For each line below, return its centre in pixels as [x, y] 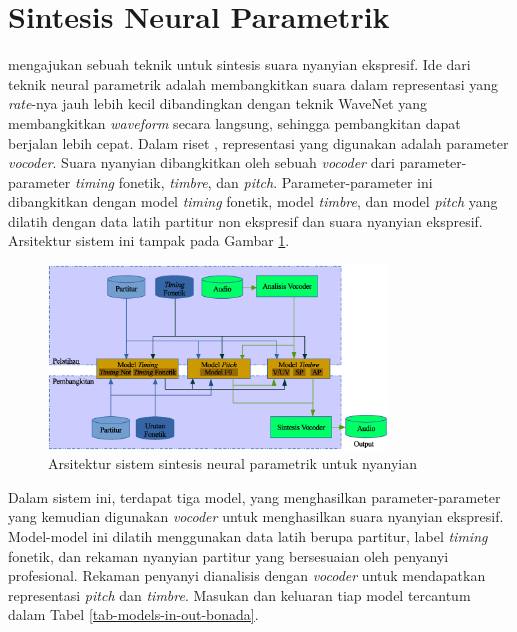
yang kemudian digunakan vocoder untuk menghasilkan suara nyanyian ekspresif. [256, 516]
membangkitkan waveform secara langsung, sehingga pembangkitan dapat [234, 122]
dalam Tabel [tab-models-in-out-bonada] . [133, 614]
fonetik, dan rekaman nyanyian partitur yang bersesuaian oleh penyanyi [228, 555]
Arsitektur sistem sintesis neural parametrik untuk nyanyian [232, 463]
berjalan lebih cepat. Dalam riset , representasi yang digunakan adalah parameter [258, 142]
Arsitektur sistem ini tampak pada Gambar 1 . [149, 240]
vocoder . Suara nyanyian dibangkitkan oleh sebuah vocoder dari [201, 162]
